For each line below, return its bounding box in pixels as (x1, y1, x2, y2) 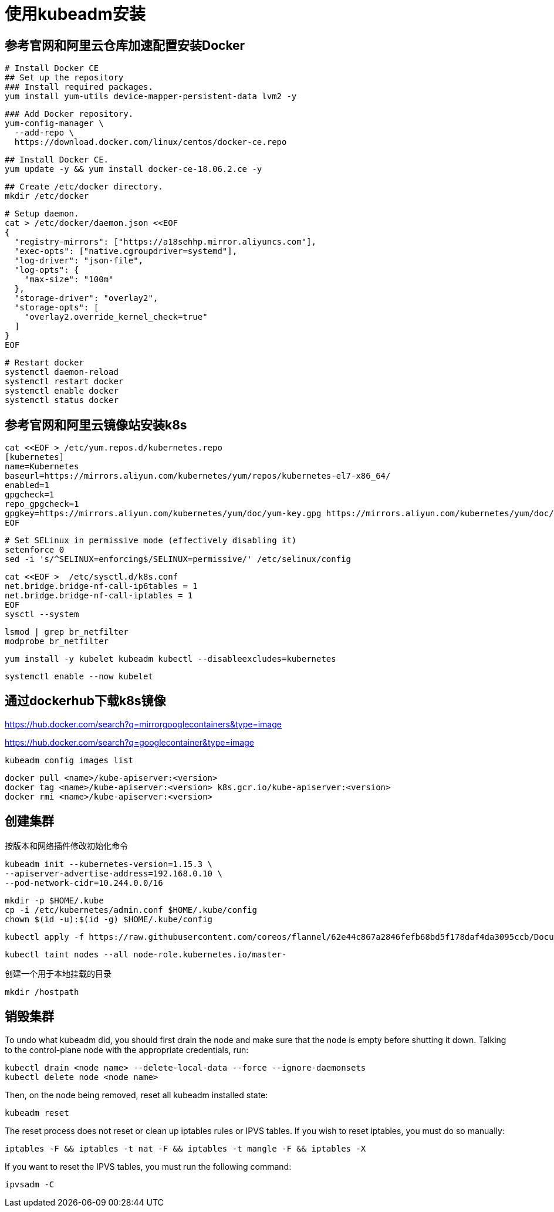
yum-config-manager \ (5, 119, 104, 128)
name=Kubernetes (5, 462, 79, 472)
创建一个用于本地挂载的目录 (5, 968, 112, 979)
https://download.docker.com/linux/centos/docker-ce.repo (14, 137, 287, 147)
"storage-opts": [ (14, 303, 99, 313)
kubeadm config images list (5, 755, 134, 765)
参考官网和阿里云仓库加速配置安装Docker (5, 38, 245, 53)
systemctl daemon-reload (5, 367, 119, 377)
